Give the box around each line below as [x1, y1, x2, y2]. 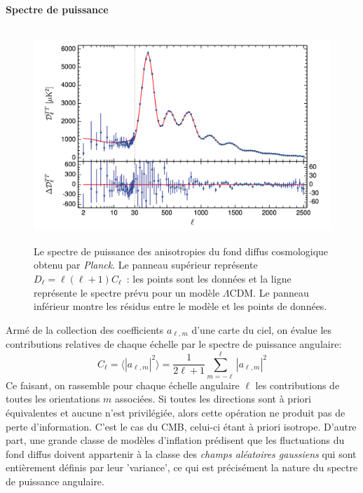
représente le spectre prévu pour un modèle [34, 285, 220, 299]
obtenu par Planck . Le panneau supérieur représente [34, 257, 258, 272]
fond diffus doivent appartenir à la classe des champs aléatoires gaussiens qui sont [6, 446, 357, 461]
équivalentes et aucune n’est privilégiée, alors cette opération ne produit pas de [6, 405, 345, 420]
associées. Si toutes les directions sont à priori [115, 391, 311, 406]
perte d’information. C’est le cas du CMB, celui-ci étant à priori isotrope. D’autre [6, 419, 357, 433]
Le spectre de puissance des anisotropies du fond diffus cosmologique [34, 243, 329, 258]
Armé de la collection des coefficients [6, 322, 164, 337]
